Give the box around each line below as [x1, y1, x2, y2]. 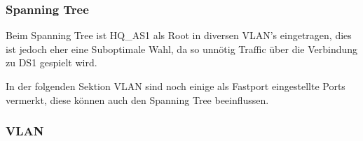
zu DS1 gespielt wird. [6, 55, 97, 70]
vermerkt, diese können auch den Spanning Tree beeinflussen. [6, 92, 269, 107]
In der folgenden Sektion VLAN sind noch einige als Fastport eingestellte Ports [6, 79, 345, 93]
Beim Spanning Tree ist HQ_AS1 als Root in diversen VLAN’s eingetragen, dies [6, 28, 352, 43]
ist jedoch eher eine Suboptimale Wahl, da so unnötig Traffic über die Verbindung [6, 41, 358, 56]
